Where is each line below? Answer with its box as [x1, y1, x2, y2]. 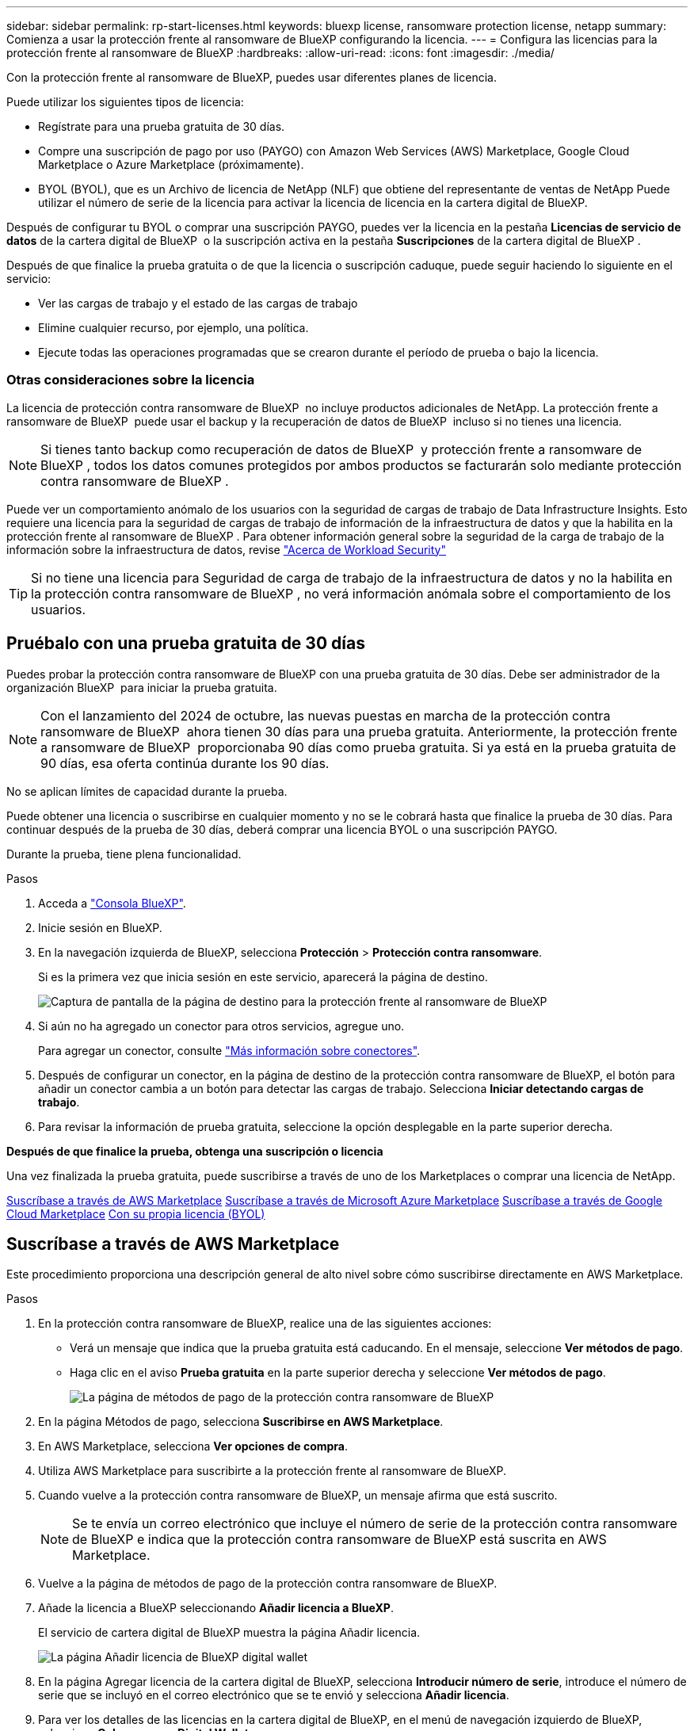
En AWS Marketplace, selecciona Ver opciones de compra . [38, 1439, 349, 1454]
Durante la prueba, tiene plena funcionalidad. [6, 846, 242, 861]
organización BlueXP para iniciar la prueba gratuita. [6, 680, 277, 694]
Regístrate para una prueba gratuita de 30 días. [38, 120, 285, 133]
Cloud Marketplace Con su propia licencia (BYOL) [6, 1206, 265, 1221]
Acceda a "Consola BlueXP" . [38, 896, 186, 910]
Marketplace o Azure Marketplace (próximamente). [38, 158, 304, 171]
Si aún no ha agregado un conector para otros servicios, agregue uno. [38, 1018, 405, 1033]
